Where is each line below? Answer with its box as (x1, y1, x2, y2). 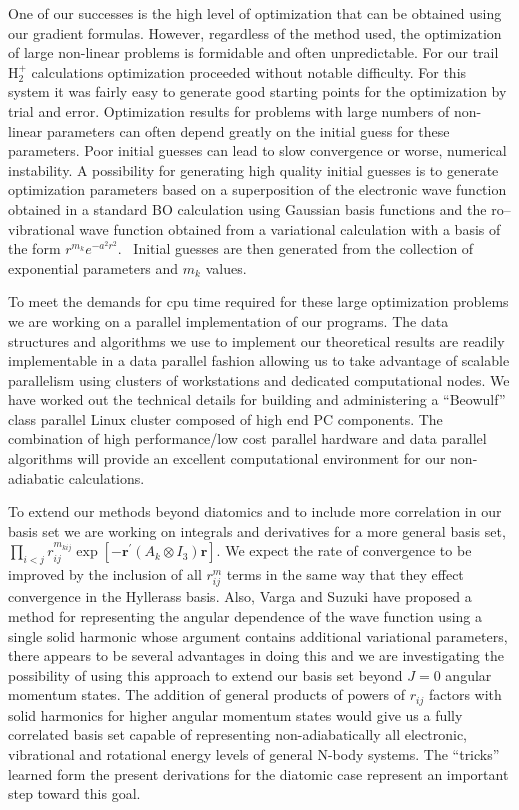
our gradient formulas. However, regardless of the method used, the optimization (8, 22, 502, 43)
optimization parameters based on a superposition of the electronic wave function (8, 179, 507, 200)
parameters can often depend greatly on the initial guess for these (46, 120, 450, 141)
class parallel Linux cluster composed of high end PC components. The (8, 408, 443, 429)
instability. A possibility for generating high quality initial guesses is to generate (8, 159, 499, 180)
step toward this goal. (8, 783, 141, 804)
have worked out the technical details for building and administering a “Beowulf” (8, 389, 506, 410)
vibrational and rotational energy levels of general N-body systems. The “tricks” (8, 744, 500, 764)
